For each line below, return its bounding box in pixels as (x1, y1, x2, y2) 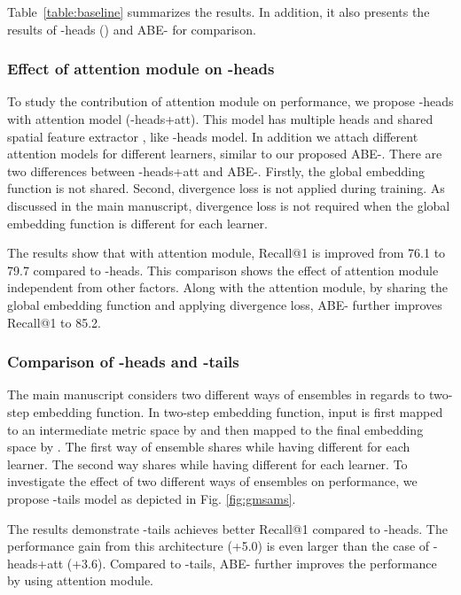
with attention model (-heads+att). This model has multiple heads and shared (7, 110, 434, 127)
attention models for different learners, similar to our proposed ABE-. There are (7, 144, 442, 163)
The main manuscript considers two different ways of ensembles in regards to (7, 385, 426, 404)
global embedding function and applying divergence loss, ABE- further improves (7, 295, 442, 313)
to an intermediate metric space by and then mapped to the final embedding (7, 420, 424, 438)
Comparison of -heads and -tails (7, 351, 239, 373)
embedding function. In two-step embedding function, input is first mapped (33, 402, 443, 421)
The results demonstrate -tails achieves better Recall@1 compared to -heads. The (7, 519, 448, 537)
